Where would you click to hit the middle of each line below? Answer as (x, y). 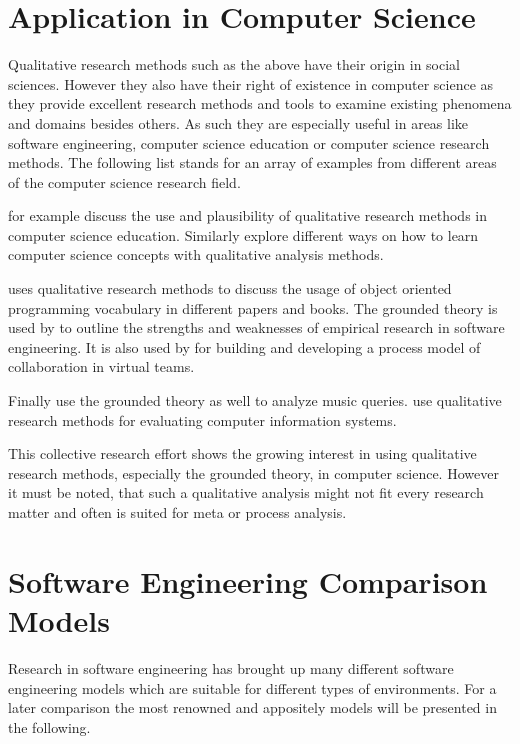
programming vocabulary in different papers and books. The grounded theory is (253, 307)
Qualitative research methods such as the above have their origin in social (234, 64)
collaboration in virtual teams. (101, 366)
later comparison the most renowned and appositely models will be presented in (252, 707)
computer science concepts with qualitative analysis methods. (196, 254)
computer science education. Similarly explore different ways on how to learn (243, 234)
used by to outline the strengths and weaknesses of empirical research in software (256, 327)
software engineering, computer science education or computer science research (249, 142)
